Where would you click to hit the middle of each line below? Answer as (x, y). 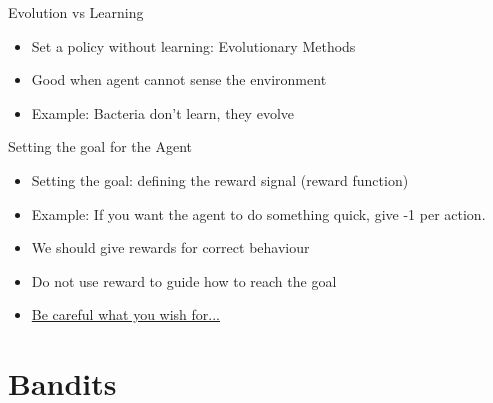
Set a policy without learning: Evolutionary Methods (193, 45)
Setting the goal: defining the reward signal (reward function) (220, 179)
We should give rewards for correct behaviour (170, 247)
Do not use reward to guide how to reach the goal (184, 280)
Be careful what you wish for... (125, 314)
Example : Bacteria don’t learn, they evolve (162, 112)
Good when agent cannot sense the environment (179, 79)
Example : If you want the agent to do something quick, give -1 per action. (258, 213)
